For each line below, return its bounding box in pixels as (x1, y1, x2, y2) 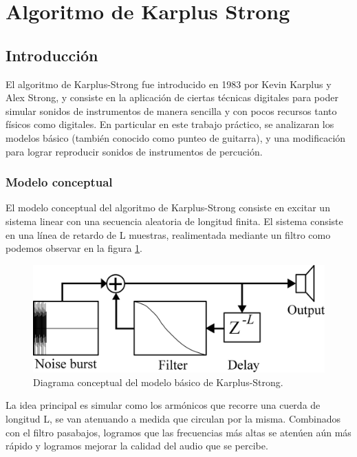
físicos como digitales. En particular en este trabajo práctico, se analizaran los (6, 117, 334, 131)
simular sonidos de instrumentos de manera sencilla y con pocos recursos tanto (6, 103, 337, 118)
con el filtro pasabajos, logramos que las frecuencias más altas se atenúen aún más (6, 425, 351, 439)
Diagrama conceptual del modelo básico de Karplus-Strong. (33, 374, 283, 389)
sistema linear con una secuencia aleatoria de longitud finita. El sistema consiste (6, 213, 343, 228)
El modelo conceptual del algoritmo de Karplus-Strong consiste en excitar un (6, 200, 330, 215)
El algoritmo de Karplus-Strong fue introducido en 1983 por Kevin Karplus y (6, 76, 332, 91)
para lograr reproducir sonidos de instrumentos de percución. (6, 144, 263, 158)
